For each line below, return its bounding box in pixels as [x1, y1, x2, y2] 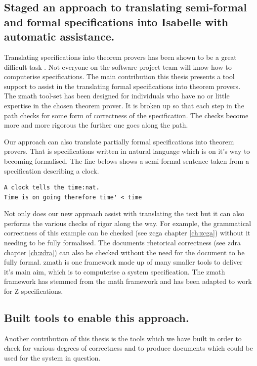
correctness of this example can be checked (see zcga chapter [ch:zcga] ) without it [4, 228, 251, 238]
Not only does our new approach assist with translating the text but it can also [4, 208, 245, 219]
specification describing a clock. [4, 165, 99, 176]
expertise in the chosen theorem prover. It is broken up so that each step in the [4, 100, 244, 110]
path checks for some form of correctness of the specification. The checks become [4, 110, 249, 120]
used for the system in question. [4, 353, 101, 363]
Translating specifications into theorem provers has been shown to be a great [4, 51, 237, 62]
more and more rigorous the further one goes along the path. [4, 120, 188, 130]
